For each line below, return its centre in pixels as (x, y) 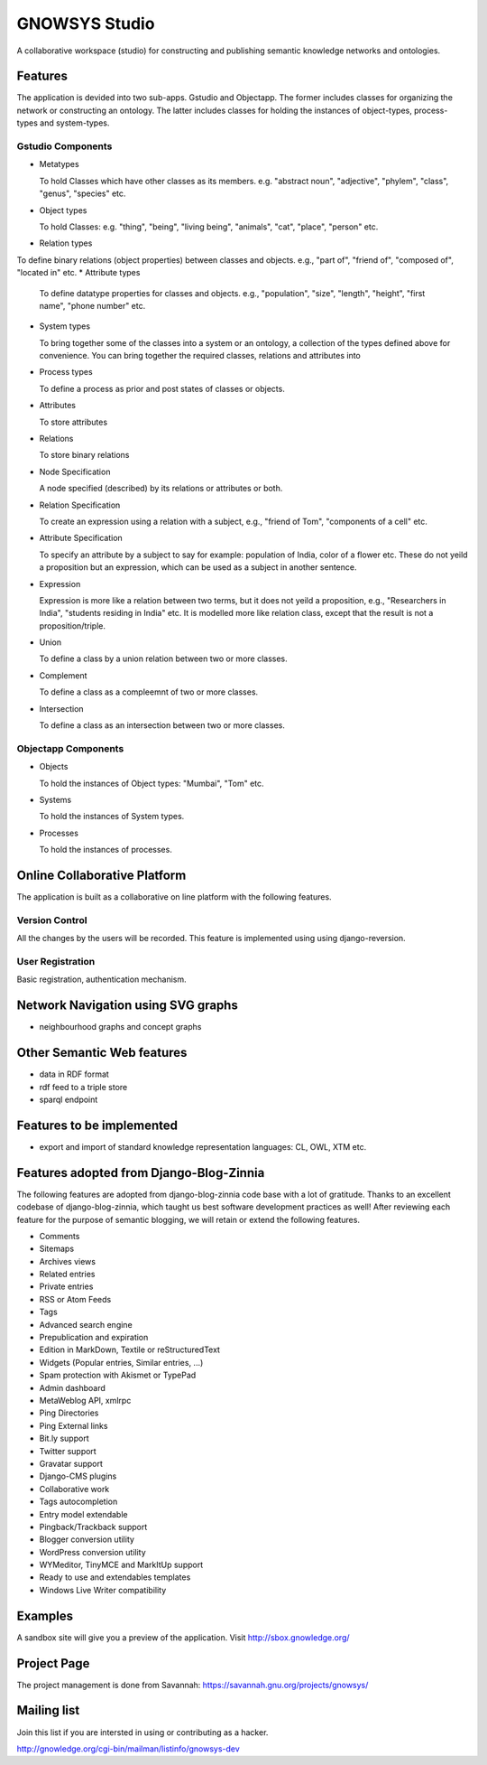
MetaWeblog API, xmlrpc (85, 1400)
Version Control (52, 920)
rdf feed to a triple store (83, 1087)
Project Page (53, 1663)
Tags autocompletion (78, 1502)
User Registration (56, 961)
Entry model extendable (83, 1514)
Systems (55, 799)
